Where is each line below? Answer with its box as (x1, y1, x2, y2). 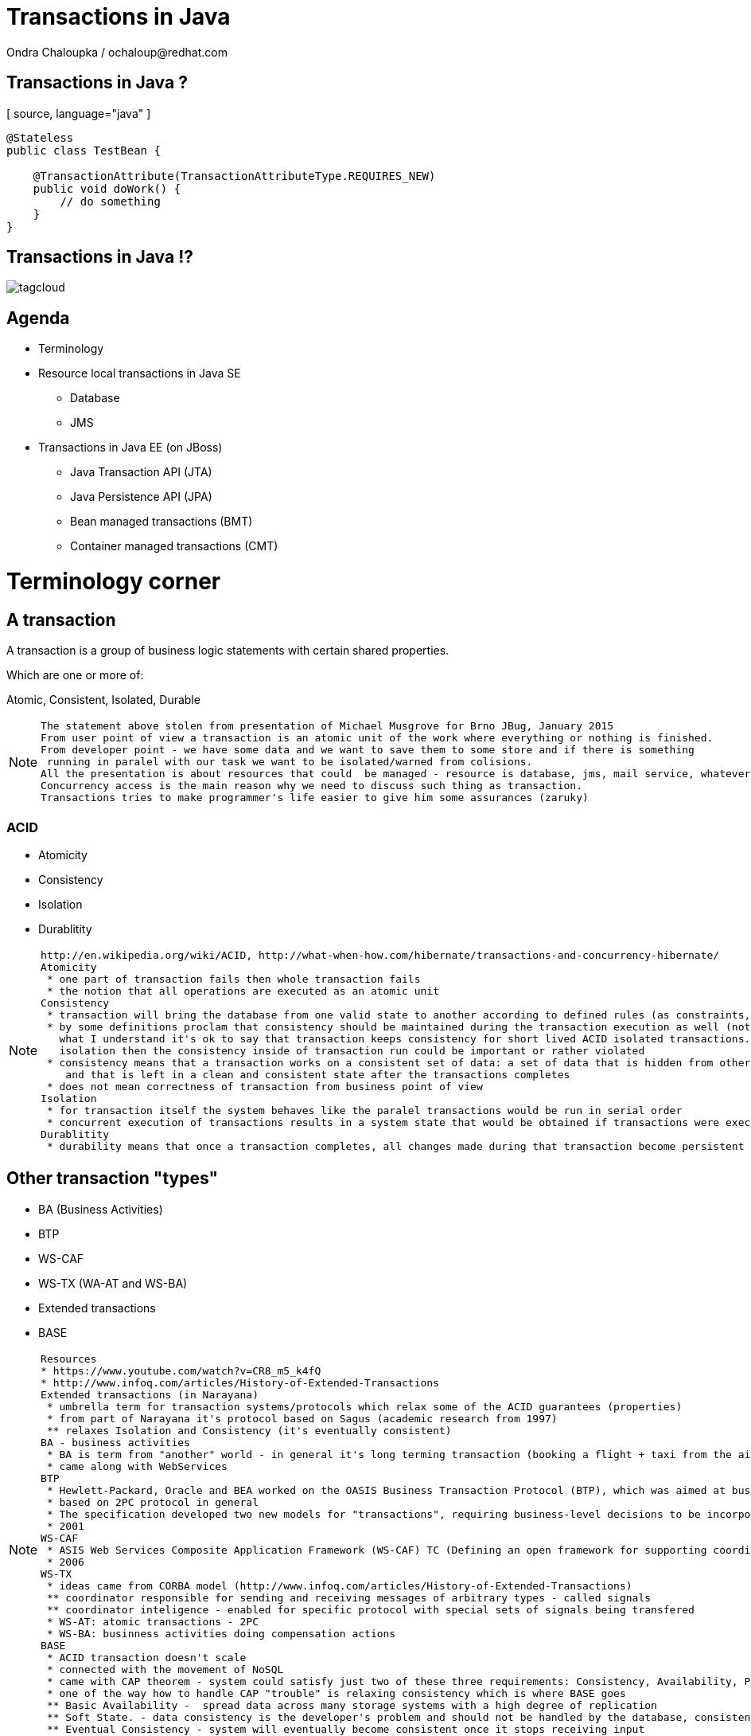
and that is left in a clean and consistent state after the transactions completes (65, 1068, 570, 1081)
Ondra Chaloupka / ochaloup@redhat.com (6, 45, 228, 59)
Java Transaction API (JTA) (70, 465, 212, 479)
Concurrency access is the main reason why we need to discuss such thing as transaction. (41, 780, 582, 792)
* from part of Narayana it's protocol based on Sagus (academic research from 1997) (46, 1412, 558, 1425)
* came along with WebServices (46, 1460, 228, 1472)
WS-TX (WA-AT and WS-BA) (38, 1276, 188, 1290)
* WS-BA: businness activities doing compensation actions (46, 1627, 396, 1640)
